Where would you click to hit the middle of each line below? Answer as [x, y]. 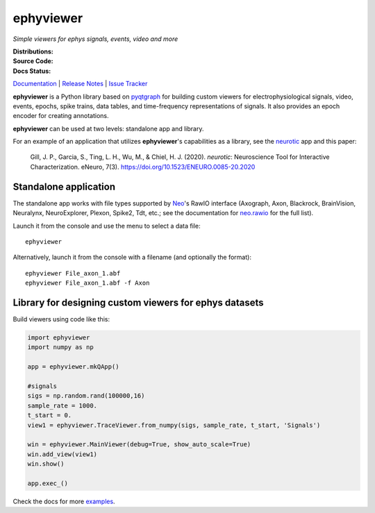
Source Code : [33, 61]
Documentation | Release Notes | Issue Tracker [80, 84]
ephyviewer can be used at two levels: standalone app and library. [108, 128]
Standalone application [64, 186]
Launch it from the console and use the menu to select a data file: [107, 226]
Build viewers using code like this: [61, 319]
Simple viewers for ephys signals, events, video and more [95, 39]
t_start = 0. [50, 415]
